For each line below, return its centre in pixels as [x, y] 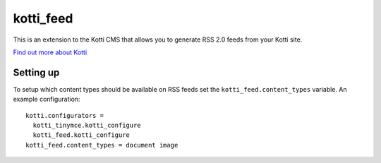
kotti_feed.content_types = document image [102, 145]
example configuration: [47, 99]
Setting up [36, 72]
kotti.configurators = [65, 115]
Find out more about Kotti [50, 52]
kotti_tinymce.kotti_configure [87, 126]
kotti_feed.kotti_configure [81, 135]
